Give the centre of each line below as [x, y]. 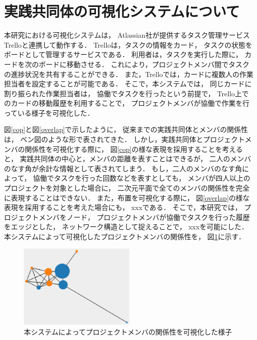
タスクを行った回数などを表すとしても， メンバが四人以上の [152, 178]
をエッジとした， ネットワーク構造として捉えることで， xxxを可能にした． [126, 227]
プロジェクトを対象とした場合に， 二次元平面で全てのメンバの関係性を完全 [127, 188]
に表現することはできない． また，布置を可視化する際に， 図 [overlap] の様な [127, 197]
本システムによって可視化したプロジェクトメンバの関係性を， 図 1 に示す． [125, 236]
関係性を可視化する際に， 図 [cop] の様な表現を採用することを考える [134, 149]
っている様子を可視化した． [49, 112]
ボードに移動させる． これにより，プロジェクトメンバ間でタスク [144, 64]
